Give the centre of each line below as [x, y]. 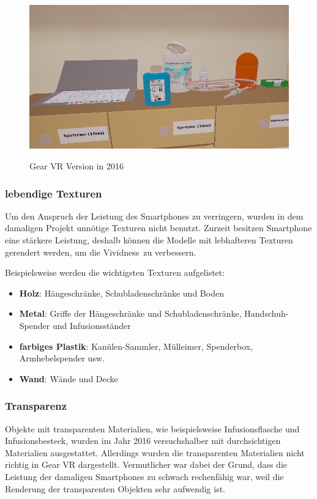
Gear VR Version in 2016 [77, 166]
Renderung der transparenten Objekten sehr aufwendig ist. [115, 488]
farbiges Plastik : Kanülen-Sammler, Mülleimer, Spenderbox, [136, 346]
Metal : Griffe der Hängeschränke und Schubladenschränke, [130, 313]
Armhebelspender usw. [62, 358]
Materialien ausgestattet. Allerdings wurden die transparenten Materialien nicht [155, 452]
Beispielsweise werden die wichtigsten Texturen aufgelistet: [115, 272]
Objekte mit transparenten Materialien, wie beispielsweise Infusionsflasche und [152, 428]
